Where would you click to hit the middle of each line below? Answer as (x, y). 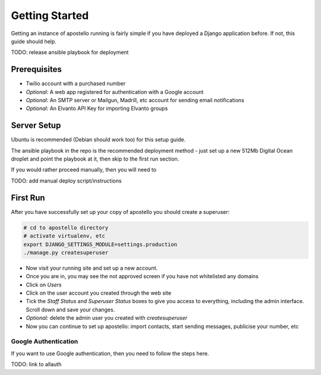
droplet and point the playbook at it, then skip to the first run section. (95, 159)
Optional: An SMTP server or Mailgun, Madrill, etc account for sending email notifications (135, 100)
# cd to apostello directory (66, 228)
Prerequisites (36, 69)
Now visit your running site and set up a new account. (92, 268)
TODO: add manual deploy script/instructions (66, 181)
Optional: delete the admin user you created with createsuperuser (107, 318)
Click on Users (44, 285)
